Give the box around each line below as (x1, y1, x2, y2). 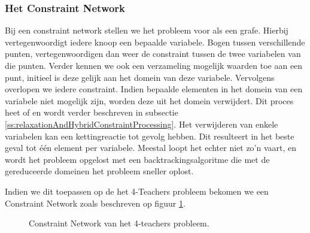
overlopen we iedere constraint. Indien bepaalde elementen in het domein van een (5, 83, 303, 95)
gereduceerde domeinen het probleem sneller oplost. (5, 165, 194, 177)
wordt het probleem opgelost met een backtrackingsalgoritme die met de (5, 153, 270, 165)
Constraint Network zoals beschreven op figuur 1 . (5, 196, 186, 209)
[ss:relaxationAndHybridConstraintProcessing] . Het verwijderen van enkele (5, 117, 278, 130)
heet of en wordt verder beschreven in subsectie (5, 106, 178, 119)
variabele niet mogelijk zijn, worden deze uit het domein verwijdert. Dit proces (5, 94, 294, 107)
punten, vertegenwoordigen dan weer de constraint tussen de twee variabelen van (5, 47, 301, 60)
